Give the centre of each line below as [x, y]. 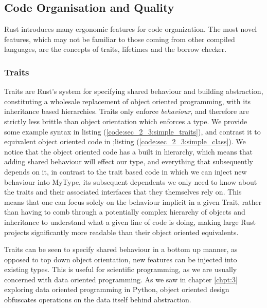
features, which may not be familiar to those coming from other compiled [120, 39]
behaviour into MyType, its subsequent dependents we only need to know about [131, 181]
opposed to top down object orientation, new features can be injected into [121, 259]
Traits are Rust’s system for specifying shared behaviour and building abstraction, [134, 91]
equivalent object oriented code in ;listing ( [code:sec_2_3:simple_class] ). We [125, 141]
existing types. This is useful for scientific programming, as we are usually [121, 269]
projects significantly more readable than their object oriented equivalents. [121, 232]
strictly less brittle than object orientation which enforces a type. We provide [126, 121]
